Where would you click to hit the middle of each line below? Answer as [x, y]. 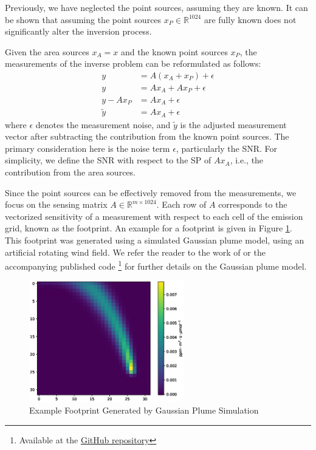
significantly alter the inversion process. [78, 31]
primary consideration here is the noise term [88, 148]
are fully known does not [250, 19]
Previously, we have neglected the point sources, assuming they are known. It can [156, 7]
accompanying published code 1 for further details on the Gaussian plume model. [156, 265]
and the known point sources [174, 51]
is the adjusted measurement [233, 124]
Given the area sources [47, 51]
